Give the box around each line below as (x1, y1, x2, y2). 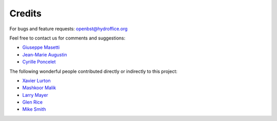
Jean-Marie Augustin (22, 51, 67, 57)
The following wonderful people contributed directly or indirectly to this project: (9, 68, 178, 74)
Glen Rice (22, 99, 43, 105)
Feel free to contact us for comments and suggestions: (9, 35, 126, 41)
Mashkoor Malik (22, 85, 56, 91)
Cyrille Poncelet (22, 59, 56, 65)
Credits (9, 8, 42, 19)
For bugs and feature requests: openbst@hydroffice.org (9, 26, 128, 32)
